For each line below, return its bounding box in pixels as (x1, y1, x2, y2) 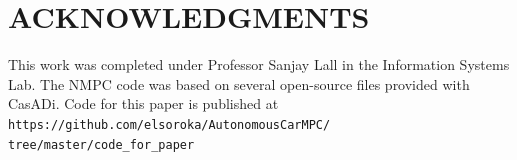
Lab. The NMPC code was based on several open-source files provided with (8, 73, 470, 94)
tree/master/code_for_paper (8, 137, 195, 152)
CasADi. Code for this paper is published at (8, 93, 279, 114)
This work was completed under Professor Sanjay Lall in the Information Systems (8, 54, 510, 75)
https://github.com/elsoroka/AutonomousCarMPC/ (8, 117, 331, 132)
